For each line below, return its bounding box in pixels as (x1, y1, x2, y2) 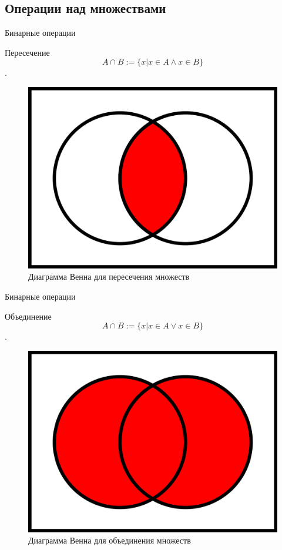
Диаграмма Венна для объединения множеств (28, 534, 191, 546)
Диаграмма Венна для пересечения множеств (28, 270, 190, 283)
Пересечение (5, 46, 50, 58)
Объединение (5, 310, 52, 322)
